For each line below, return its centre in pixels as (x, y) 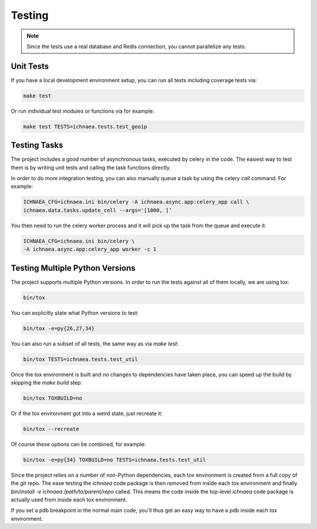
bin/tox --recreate (51, 429)
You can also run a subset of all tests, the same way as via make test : (95, 343)
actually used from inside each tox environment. (69, 500)
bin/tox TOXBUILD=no (53, 398)
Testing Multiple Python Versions (73, 268)
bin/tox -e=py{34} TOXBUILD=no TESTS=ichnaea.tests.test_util (114, 460)
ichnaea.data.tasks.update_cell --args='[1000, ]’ (98, 210)
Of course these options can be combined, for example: (78, 444)
